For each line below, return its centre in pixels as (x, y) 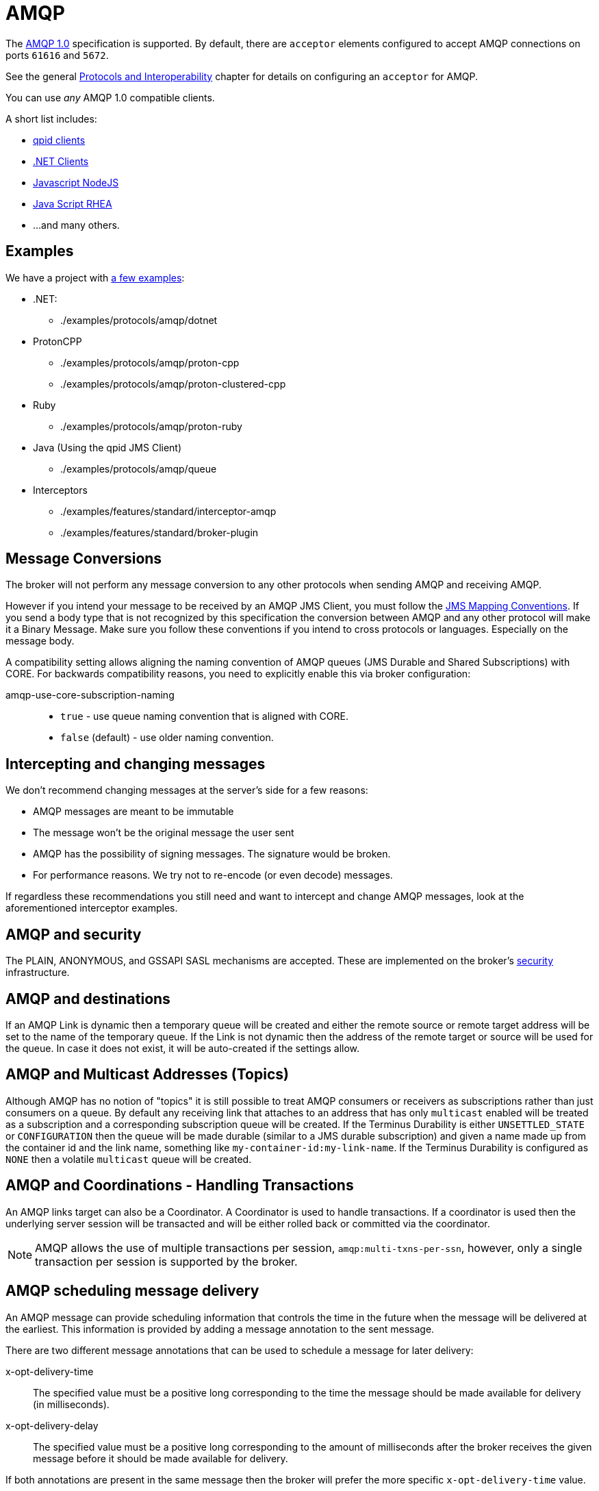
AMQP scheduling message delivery (132, 1291)
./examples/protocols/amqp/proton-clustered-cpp (173, 384)
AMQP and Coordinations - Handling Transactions (180, 1186)
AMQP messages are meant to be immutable (133, 812)
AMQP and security (74, 934)
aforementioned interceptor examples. (92, 908)
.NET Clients (61, 161)
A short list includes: (51, 118)
